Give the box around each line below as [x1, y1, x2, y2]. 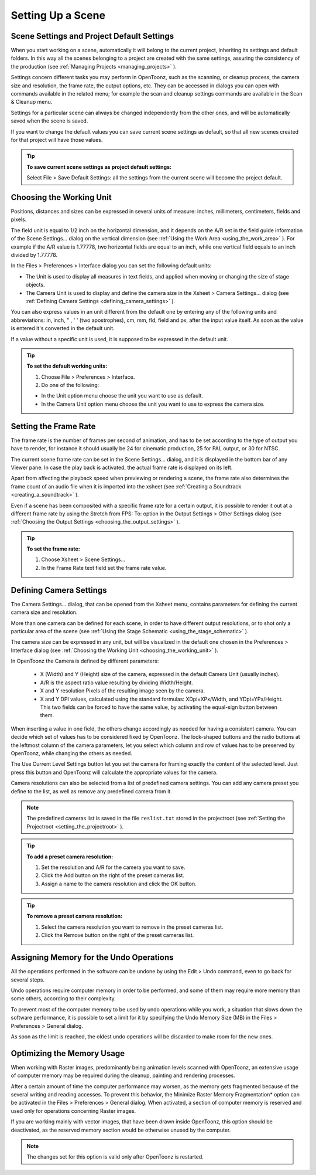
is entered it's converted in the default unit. [11, 325, 115, 332]
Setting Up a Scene [11, 9, 105, 22]
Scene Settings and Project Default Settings [11, 31, 174, 41]
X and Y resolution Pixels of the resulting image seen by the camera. [40, 687, 205, 694]
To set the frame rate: [26, 545, 80, 552]
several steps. [11, 976, 45, 983]
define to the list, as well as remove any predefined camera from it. [11, 787, 172, 794]
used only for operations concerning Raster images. [11, 1107, 136, 1114]
